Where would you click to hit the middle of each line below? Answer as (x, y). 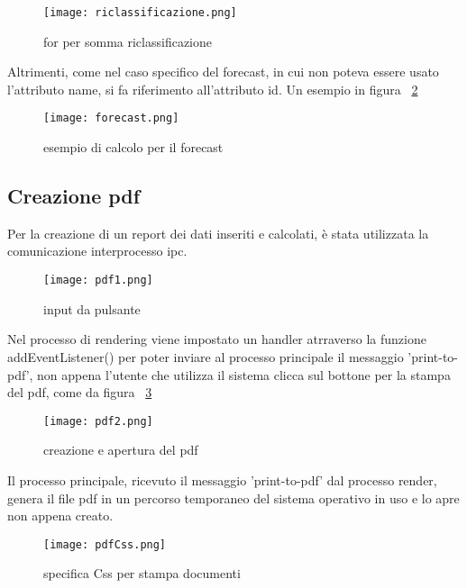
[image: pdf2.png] (98, 421)
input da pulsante (92, 308)
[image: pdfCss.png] (105, 544)
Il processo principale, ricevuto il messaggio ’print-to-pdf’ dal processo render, (222, 479)
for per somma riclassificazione (128, 41)
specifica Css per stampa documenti (142, 573)
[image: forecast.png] (111, 118)
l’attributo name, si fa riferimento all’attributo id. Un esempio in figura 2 (213, 89)
